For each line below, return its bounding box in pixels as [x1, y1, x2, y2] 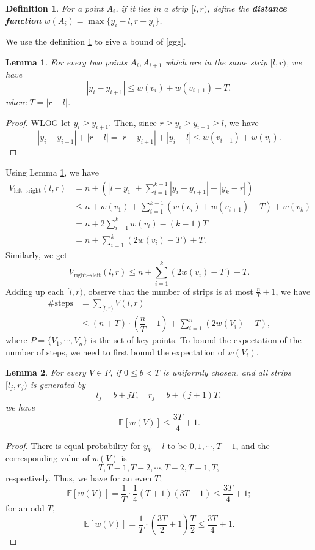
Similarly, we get [5, 248, 68, 261]
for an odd [5, 501, 45, 514]
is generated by [30, 378, 86, 391]
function [5, 13, 42, 26]
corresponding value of [5, 452, 90, 464]
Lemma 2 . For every [5, 366, 86, 379]
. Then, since [109, 116, 157, 128]
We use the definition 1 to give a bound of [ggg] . [5, 35, 186, 48]
